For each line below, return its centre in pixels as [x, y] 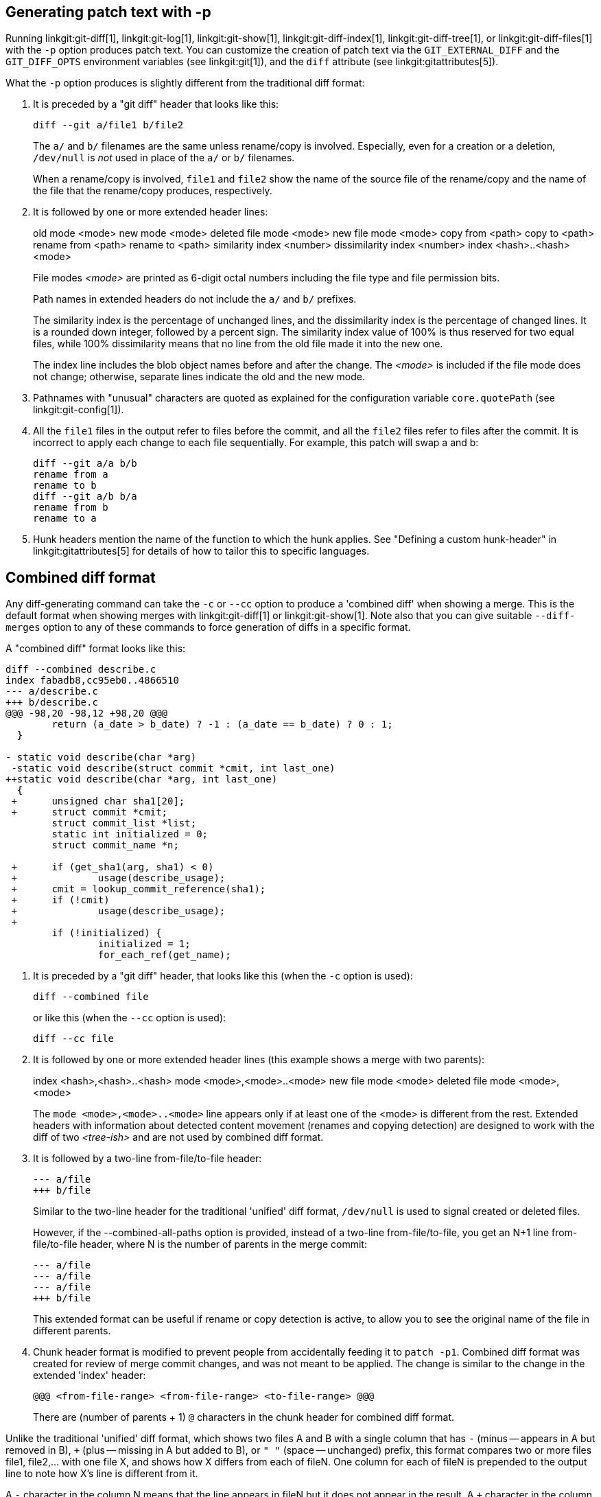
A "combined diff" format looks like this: [96, 649]
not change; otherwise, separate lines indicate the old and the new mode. [199, 377]
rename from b [71, 508]
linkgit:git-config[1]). [79, 410]
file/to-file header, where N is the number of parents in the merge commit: [200, 1244]
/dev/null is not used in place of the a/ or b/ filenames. [164, 158]
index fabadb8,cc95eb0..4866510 [92, 681]
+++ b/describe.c [52, 703]
